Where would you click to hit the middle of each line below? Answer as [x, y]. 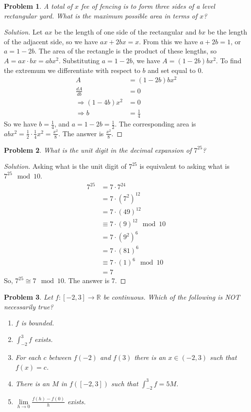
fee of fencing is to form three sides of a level [148, 6]
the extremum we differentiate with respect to [72, 70]
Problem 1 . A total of [38, 6]
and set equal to [172, 70]
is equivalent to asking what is [184, 166]
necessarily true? [29, 306]
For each [28, 357]
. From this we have [168, 41]
